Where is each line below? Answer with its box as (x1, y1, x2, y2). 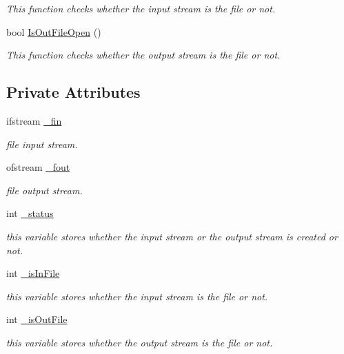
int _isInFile (6, 266, 60, 280)
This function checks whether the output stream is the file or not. (6, 48, 281, 62)
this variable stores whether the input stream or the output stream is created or (6, 229, 338, 243)
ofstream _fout (6, 160, 70, 174)
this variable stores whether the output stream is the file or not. (6, 335, 273, 349)
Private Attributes (6, 81, 141, 103)
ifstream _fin (6, 113, 62, 127)
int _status (6, 206, 54, 220)
